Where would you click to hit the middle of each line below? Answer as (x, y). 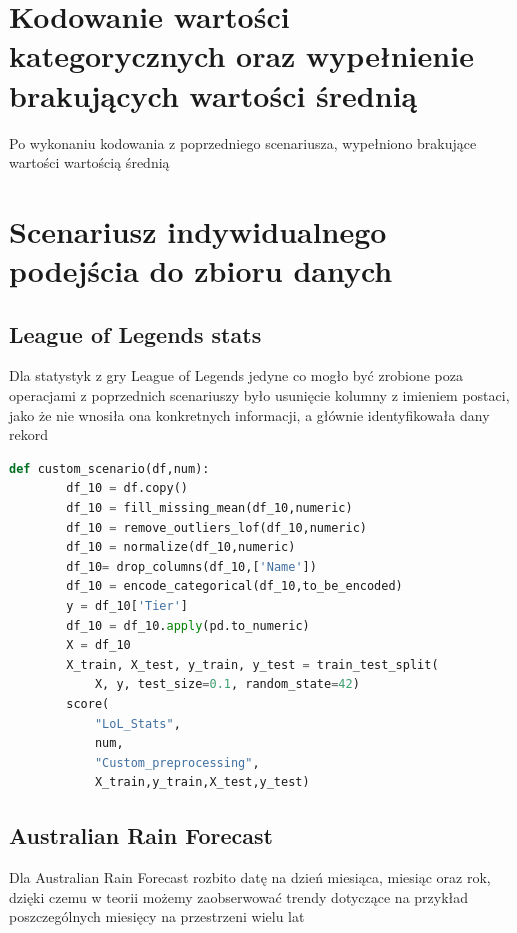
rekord (28, 434)
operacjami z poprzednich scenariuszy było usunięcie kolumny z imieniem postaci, (259, 395)
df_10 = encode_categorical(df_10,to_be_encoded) (234, 586)
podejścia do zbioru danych (201, 270)
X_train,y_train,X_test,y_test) (202, 782)
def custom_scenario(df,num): (109, 468)
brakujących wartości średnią (213, 94)
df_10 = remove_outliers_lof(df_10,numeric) (216, 527)
